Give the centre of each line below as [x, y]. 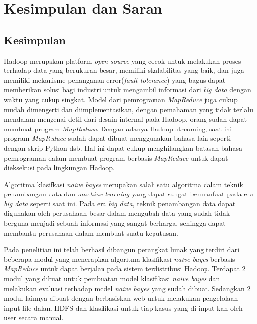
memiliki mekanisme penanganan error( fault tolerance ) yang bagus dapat [115, 80]
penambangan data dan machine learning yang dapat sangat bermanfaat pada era [129, 194]
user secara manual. [34, 317]
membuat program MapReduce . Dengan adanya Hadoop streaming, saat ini [118, 128]
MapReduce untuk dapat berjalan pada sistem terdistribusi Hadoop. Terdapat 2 [125, 269]
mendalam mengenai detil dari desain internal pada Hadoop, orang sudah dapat [125, 119]
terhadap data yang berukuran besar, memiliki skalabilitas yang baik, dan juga [124, 70]
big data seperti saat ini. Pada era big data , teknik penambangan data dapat [120, 203]
